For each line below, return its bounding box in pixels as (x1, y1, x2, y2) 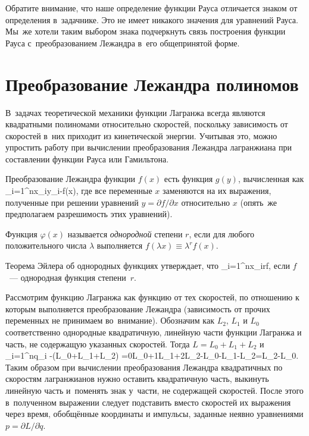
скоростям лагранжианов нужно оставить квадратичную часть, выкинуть (5, 372, 269, 385)
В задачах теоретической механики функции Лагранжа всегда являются (5, 106, 266, 118)
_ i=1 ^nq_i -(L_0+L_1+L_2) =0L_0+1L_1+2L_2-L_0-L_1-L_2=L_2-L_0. (5, 349, 299, 362)
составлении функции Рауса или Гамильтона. (5, 152, 169, 165)
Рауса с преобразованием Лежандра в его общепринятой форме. (5, 36, 240, 49)
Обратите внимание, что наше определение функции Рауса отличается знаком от (5, 2, 298, 14)
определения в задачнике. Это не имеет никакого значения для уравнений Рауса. (5, 13, 298, 26)
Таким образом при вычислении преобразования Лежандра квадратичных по (5, 360, 283, 373)
